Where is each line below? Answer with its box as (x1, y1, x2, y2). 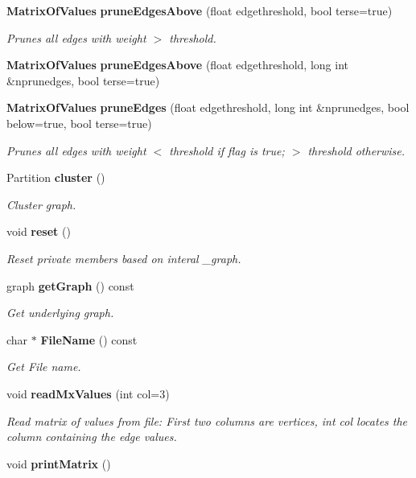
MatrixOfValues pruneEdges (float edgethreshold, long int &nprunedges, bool (6, 99, 410, 116)
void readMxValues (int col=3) (6, 385, 170, 402)
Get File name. (6, 358, 81, 375)
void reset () (6, 223, 71, 240)
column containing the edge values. (6, 428, 177, 445)
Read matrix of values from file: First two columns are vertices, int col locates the (6, 412, 408, 429)
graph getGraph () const (6, 277, 134, 294)
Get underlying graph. (6, 304, 114, 321)
